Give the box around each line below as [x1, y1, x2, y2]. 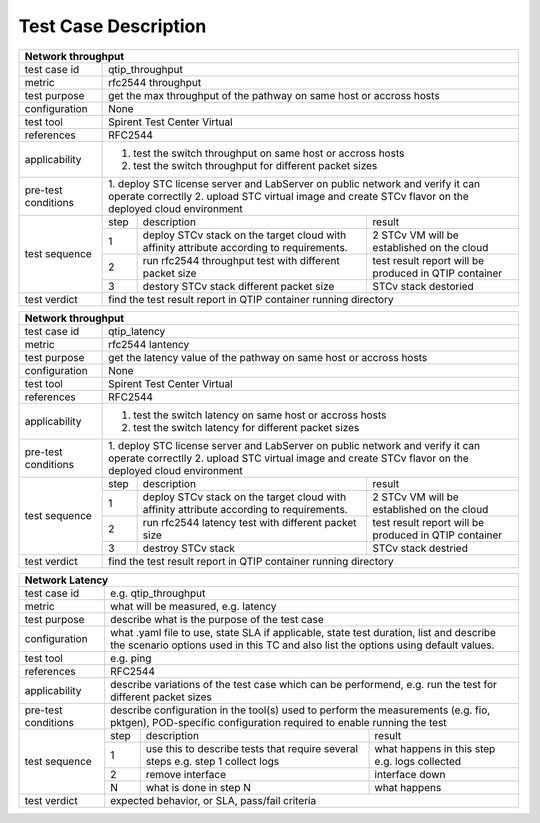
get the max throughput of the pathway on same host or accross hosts [108, 88, 440, 102]
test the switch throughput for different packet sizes [133, 158, 378, 172]
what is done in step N [145, 780, 252, 794]
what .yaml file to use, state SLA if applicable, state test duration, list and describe [110, 625, 497, 639]
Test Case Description [18, 15, 207, 37]
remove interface [145, 767, 227, 781]
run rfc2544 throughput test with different [142, 253, 340, 267]
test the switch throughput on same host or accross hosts [133, 146, 405, 160]
